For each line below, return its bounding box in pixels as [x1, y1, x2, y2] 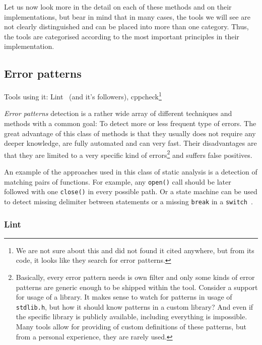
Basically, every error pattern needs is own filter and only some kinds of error [16, 272, 255, 282]
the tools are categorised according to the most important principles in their [4, 31, 239, 41]
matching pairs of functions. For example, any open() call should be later [4, 176, 231, 187]
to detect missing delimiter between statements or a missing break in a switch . [4, 196, 253, 206]
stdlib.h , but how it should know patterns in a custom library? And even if [16, 301, 253, 312]
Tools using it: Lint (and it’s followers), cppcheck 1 [4, 90, 162, 101]
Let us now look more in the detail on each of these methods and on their [4, 2, 232, 12]
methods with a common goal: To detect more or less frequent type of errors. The [4, 118, 256, 129]
